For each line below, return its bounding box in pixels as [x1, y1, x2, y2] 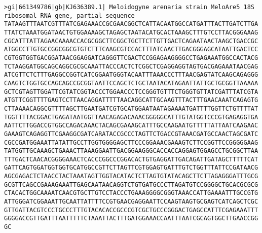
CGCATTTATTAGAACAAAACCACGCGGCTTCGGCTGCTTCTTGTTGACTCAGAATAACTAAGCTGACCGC [4, 37, 258, 45]
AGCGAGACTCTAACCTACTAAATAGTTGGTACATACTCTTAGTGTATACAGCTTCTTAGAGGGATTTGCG [4, 173, 258, 180]
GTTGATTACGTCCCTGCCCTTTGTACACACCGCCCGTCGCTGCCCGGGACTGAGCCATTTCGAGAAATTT [4, 206, 258, 214]
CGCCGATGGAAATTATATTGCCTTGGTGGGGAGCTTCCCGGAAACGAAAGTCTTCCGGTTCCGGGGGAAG [4, 139, 258, 146]
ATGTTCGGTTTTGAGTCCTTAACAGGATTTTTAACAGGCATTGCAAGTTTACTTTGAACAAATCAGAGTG [4, 96, 258, 104]
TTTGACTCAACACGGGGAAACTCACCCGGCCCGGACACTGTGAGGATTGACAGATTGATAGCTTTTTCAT [4, 155, 258, 163]
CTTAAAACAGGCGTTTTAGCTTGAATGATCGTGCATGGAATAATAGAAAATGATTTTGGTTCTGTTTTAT [4, 105, 258, 112]
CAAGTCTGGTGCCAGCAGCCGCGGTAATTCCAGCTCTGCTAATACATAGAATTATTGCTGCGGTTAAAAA [4, 79, 258, 87]
